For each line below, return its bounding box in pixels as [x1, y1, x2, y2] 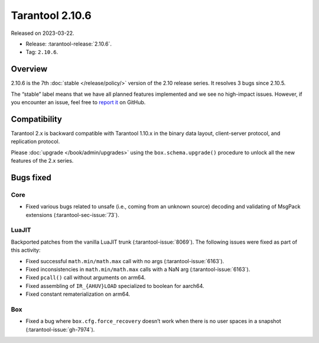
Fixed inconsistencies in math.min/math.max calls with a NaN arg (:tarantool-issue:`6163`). [25, 266, 250, 273]
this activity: [11, 247, 41, 254]
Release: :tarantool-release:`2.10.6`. [25, 40, 112, 47]
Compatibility [11, 114, 62, 124]
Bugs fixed [11, 172, 51, 183]
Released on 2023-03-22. [11, 30, 74, 37]
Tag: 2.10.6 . [25, 48, 58, 56]
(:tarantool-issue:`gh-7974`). [25, 326, 95, 333]
